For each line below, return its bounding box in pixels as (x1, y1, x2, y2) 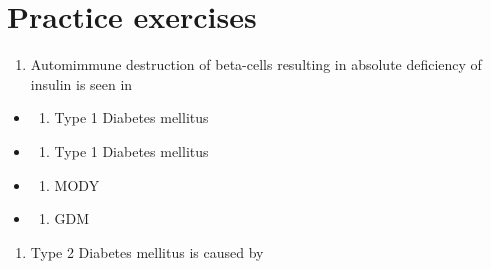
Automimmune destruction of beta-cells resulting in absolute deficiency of (30, 54, 482, 75)
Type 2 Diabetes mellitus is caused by (30, 241, 264, 262)
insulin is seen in (30, 73, 133, 94)
